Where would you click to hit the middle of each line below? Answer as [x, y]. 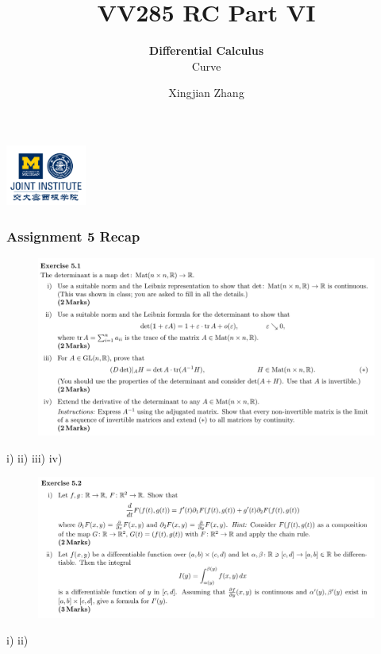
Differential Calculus [206, 50]
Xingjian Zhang [206, 93]
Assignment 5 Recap [73, 236]
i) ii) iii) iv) [35, 457]
